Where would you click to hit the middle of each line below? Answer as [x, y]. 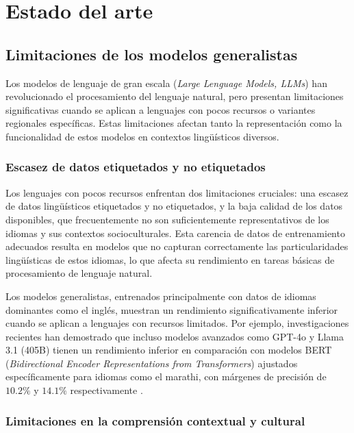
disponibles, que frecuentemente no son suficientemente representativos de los [167, 219]
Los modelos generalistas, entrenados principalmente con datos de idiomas [161, 296]
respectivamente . [106, 390]
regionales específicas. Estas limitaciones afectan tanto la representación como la [174, 123]
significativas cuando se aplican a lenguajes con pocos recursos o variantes [161, 109]
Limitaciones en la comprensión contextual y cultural [155, 420]
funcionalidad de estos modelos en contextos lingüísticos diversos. [142, 136]
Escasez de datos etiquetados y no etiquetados [136, 167]
